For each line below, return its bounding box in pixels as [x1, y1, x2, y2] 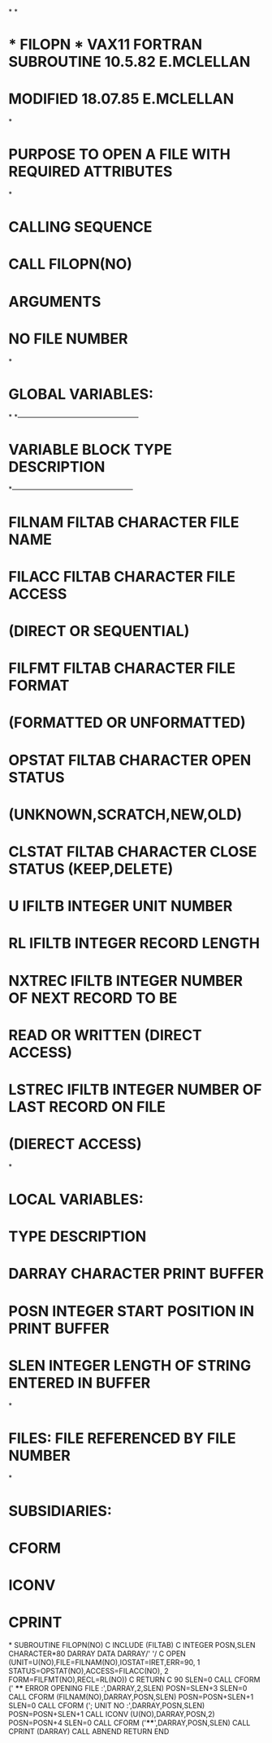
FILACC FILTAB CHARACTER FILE [8, 567, 235, 586]
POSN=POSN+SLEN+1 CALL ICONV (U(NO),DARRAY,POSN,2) [8, 1709, 215, 1719]
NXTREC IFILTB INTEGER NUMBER [8, 971, 244, 990]
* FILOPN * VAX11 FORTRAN [8, 36, 203, 54]
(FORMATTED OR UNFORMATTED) [8, 713, 246, 732]
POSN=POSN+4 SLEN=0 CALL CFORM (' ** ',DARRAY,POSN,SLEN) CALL [8, 1718, 251, 1728]
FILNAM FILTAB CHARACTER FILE [8, 512, 240, 531]
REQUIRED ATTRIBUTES [8, 163, 173, 181]
